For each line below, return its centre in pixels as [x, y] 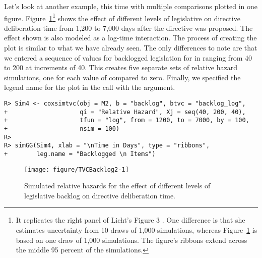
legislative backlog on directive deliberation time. [100, 195]
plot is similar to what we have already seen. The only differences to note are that [131, 48]
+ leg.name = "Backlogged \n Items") [80, 154]
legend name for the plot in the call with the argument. [90, 87]
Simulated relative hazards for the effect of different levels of [117, 186]
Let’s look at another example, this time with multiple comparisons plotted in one [131, 6]
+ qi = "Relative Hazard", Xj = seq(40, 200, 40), [125, 112]
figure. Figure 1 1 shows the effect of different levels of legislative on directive [122, 17]
